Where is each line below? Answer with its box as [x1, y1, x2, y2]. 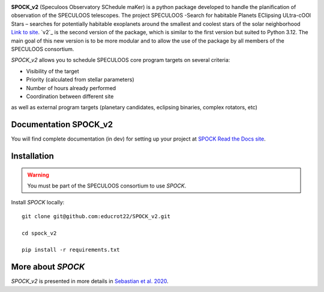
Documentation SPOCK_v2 [11, 120, 113, 130]
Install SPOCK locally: [11, 199, 65, 206]
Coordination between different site [26, 93, 114, 100]
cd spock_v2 [22, 230, 57, 237]
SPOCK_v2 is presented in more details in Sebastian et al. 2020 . [11, 278, 169, 285]
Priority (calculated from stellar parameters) [26, 76, 134, 84]
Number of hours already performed [26, 84, 116, 91]
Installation [11, 151, 54, 162]
